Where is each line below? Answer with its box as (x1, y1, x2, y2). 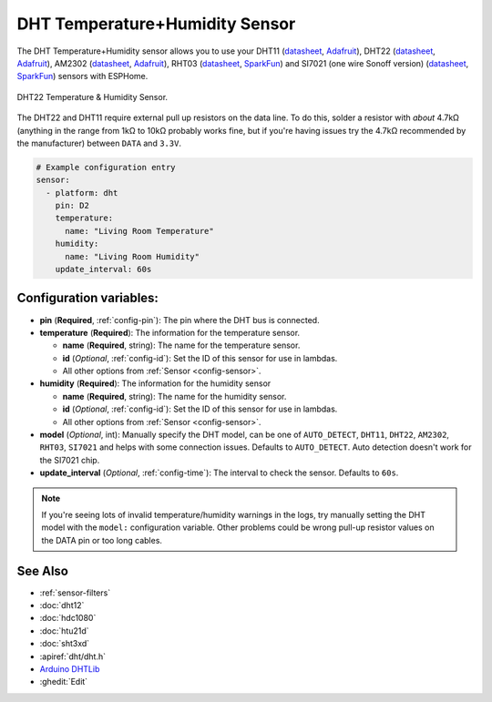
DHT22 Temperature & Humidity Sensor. (16, 91, 169, 102)
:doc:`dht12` (39, 600, 85, 611)
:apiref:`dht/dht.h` (39, 651, 107, 662)
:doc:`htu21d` (39, 625, 90, 636)
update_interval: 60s (55, 264, 152, 274)
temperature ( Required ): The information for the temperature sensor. (39, 327, 301, 338)
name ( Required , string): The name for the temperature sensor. (62, 340, 301, 351)
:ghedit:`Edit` (39, 677, 88, 687)
